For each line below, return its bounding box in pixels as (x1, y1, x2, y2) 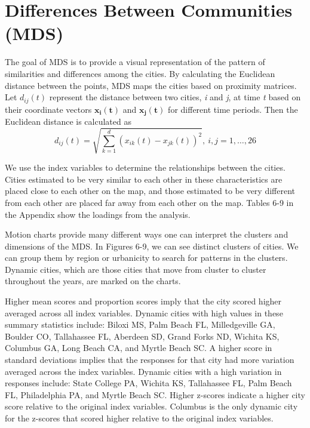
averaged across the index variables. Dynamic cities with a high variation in (5, 365, 282, 377)
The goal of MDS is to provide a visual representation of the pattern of (5, 56, 265, 68)
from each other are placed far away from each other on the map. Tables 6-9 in (5, 196, 294, 208)
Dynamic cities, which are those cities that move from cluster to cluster (5, 263, 266, 275)
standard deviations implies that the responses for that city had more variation (5, 353, 294, 366)
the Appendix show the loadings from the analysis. (5, 208, 191, 220)
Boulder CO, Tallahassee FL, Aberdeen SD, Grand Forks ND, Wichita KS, (5, 330, 280, 342)
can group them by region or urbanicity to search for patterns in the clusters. (5, 251, 288, 264)
